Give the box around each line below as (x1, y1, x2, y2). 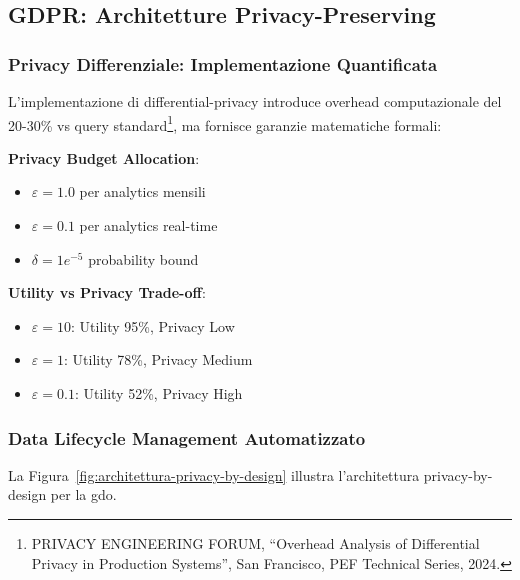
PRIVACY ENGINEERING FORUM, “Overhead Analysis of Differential (31, 533, 480, 553)
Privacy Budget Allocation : (8, 147, 200, 168)
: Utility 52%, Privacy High (74, 383, 243, 403)
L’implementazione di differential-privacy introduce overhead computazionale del (8, 91, 502, 111)
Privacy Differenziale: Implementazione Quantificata (8, 51, 438, 76)
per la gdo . (50, 484, 117, 505)
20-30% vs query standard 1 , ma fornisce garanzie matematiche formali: (8, 111, 442, 135)
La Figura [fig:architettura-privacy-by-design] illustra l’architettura (8, 464, 420, 485)
